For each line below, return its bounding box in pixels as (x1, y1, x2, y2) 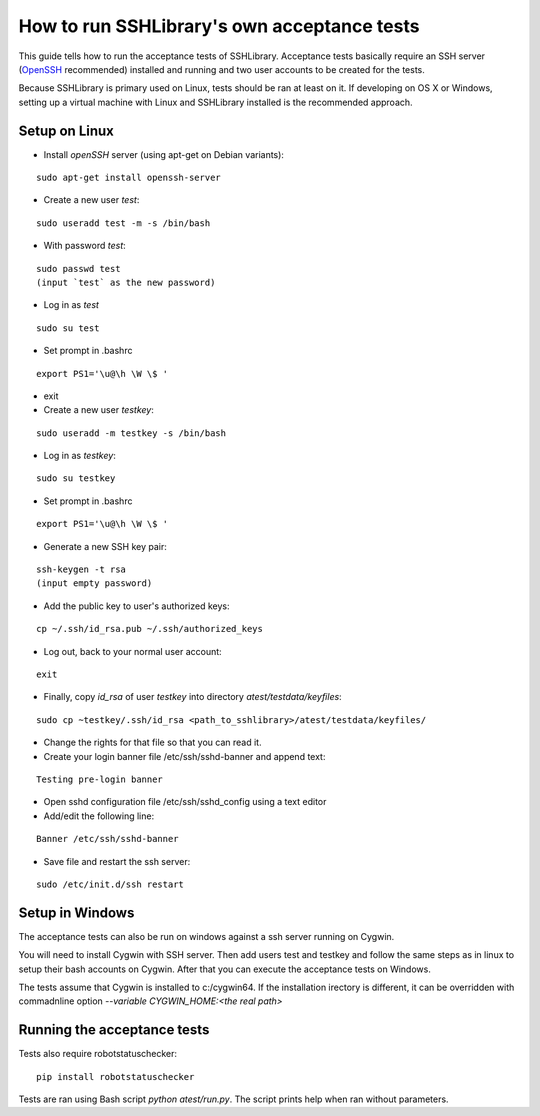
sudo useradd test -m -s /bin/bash (36, 217, 211, 229)
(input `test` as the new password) (36, 276, 216, 288)
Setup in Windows (18, 904, 135, 921)
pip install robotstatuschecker (36, 1071, 195, 1082)
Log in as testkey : (43, 450, 117, 462)
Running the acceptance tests (18, 1021, 210, 1039)
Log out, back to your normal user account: (43, 645, 222, 657)
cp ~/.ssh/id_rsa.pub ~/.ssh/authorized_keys (36, 623, 264, 635)
